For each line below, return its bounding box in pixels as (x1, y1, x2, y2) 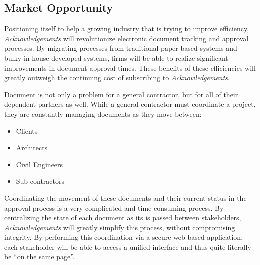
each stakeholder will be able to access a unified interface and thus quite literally (4, 241, 251, 252)
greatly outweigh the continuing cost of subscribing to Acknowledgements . (4, 72, 230, 83)
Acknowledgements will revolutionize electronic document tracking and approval (4, 33, 249, 43)
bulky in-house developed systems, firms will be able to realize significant (4, 52, 228, 63)
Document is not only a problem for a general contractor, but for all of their (4, 89, 238, 99)
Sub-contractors (16, 176, 65, 186)
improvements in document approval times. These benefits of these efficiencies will (4, 62, 256, 73)
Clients (16, 125, 38, 136)
